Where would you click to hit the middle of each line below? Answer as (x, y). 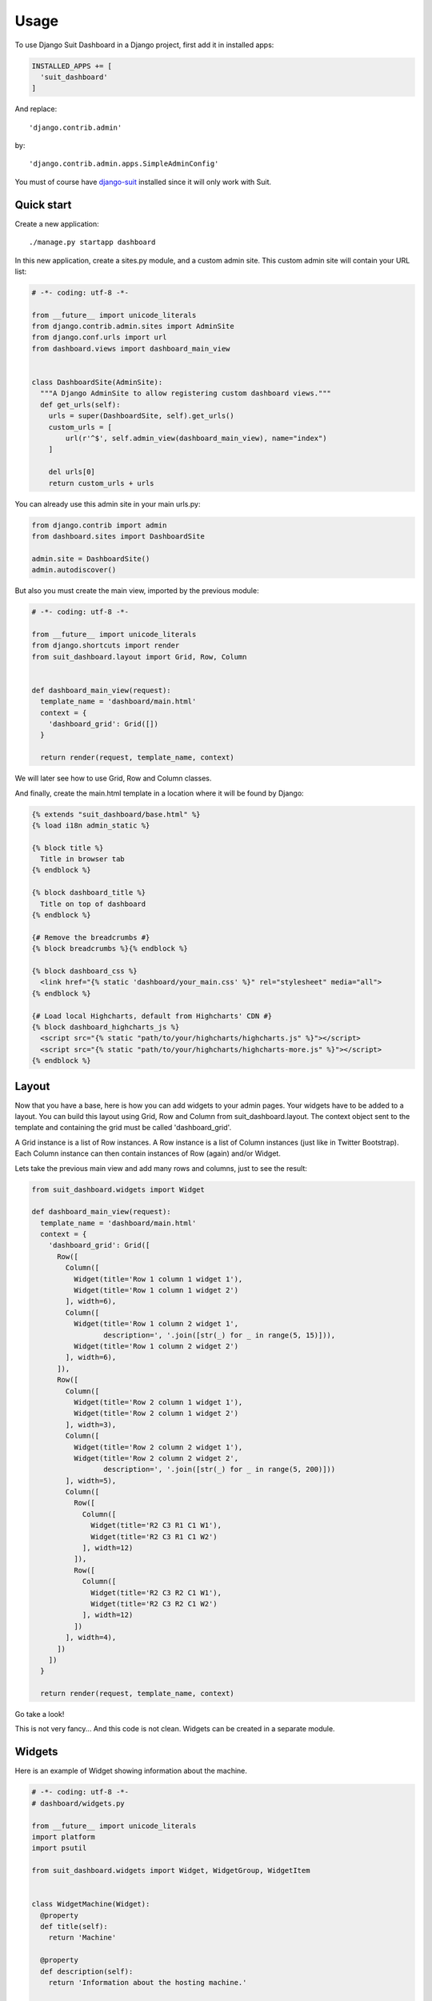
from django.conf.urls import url (99, 337)
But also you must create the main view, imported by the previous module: (137, 591)
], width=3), (91, 1424)
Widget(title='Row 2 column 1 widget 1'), (158, 1402)
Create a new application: (57, 223)
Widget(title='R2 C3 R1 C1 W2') (154, 1536)
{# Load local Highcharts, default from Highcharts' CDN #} (152, 1016)
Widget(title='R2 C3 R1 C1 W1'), (156, 1526)
